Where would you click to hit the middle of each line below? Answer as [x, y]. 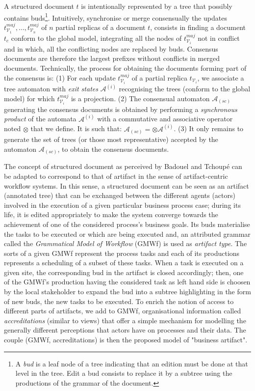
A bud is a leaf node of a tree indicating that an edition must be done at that [132, 363]
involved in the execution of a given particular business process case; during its [122, 205]
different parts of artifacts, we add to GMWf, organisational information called [123, 311]
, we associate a [221, 77]
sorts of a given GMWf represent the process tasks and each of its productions [122, 253]
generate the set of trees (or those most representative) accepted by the [111, 139]
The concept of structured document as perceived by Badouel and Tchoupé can [123, 166]
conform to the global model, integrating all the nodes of [96, 38]
